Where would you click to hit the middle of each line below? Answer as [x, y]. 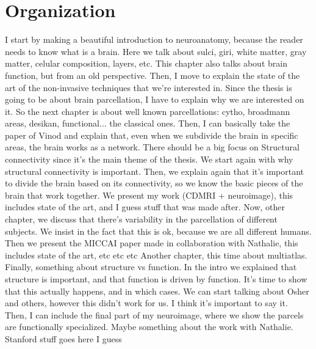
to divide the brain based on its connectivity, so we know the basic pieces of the [154, 183]
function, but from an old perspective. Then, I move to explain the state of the [153, 75]
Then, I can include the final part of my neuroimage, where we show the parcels [154, 314]
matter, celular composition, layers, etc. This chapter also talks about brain [146, 63]
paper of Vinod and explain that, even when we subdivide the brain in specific [152, 135]
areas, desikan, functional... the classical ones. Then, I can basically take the [148, 123]
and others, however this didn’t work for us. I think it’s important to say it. [146, 303]
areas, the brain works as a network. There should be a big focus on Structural [152, 147]
